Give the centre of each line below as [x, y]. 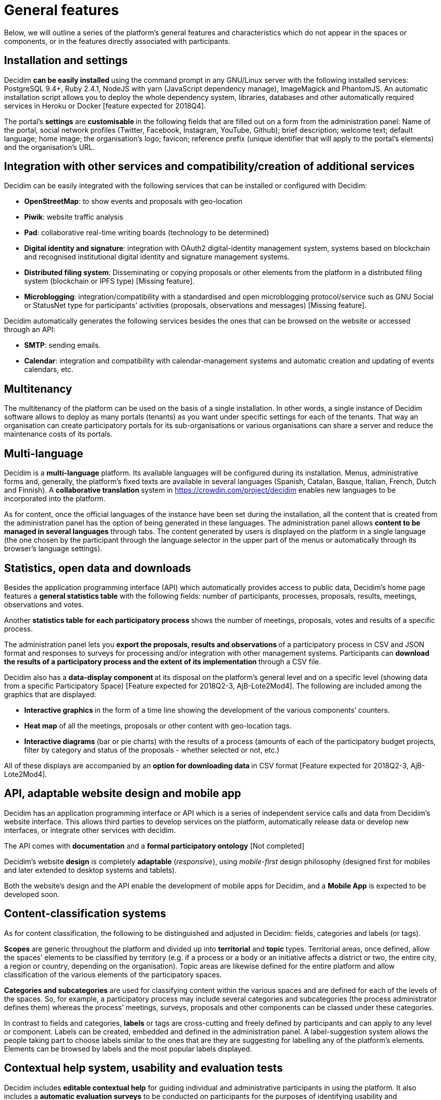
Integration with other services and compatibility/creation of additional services [209, 167]
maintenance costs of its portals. [58, 434]
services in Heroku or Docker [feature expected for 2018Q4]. [105, 106]
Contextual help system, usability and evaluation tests [143, 1068]
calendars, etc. [49, 370]
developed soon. [32, 894]
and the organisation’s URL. [50, 147]
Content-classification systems [85, 914]
